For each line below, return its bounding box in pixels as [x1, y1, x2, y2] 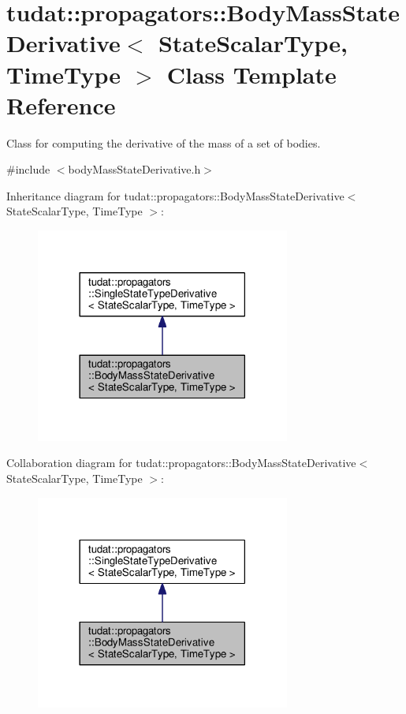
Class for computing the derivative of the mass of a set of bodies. [6, 134, 321, 151]
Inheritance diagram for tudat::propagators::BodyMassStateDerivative [6, 187, 345, 204]
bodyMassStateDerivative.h [68, 161, 201, 178]
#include [6, 161, 50, 178]
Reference [6, 88, 116, 121]
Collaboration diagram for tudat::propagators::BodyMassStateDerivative [6, 454, 356, 471]
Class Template [166, 58, 337, 90]
